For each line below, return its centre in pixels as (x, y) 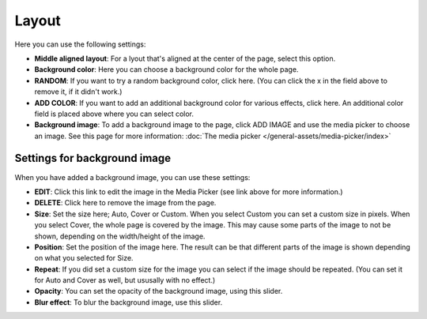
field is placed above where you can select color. (114, 114)
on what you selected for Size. (84, 258)
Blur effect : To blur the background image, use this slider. (128, 302)
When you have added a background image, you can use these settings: (132, 177)
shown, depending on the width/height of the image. (120, 236)
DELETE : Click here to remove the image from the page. (125, 203)
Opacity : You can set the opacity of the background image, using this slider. (159, 291)
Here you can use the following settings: (80, 44)
